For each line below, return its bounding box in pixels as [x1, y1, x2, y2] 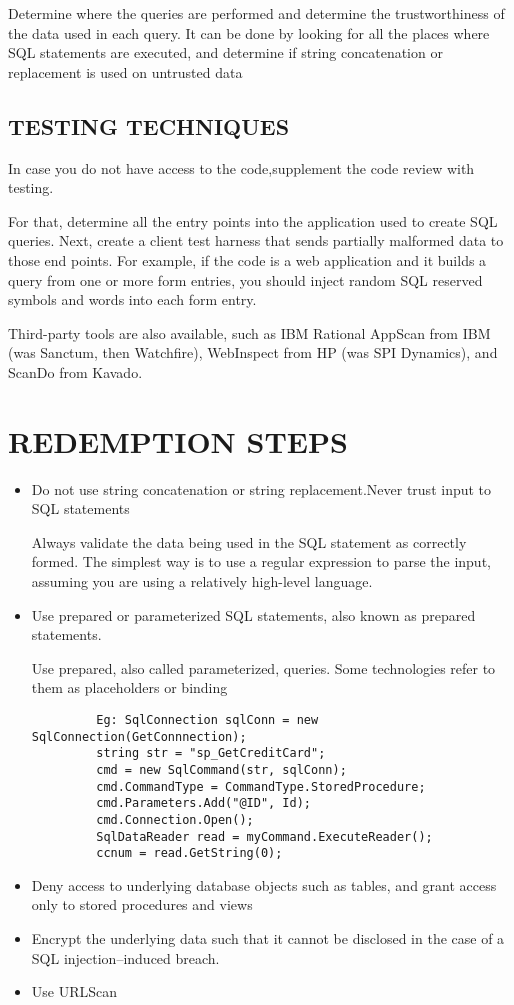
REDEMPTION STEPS [8, 420, 348, 461]
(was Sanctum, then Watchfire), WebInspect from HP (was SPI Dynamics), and [8, 342, 498, 363]
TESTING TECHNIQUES [8, 110, 290, 141]
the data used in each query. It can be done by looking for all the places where [8, 22, 490, 43]
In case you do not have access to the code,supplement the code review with [8, 157, 475, 178]
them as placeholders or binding [31, 677, 228, 698]
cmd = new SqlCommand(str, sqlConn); [96, 762, 347, 777]
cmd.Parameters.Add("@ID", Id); [96, 796, 311, 811]
